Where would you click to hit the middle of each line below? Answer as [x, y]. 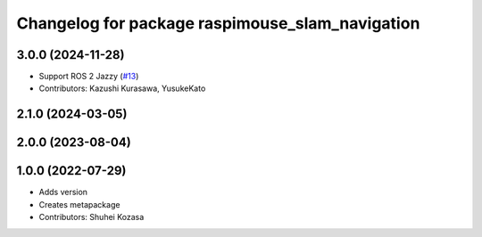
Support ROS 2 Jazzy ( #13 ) [89, 77]
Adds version [63, 192]
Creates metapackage [79, 204]
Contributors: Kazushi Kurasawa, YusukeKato [122, 88]
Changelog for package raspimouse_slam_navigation [218, 23]
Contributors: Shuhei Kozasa [91, 217]
